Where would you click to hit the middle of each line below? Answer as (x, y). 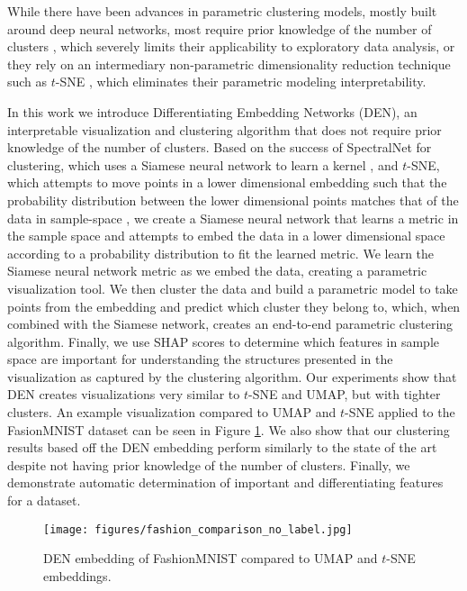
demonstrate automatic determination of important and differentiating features (225, 482)
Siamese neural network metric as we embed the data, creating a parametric (217, 271)
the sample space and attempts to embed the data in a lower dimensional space (226, 236)
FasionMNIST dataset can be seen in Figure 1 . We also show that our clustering (229, 429)
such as (27, 82)
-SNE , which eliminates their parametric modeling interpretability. (241, 82)
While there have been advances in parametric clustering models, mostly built (222, 11)
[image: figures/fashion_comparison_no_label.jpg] (198, 529)
